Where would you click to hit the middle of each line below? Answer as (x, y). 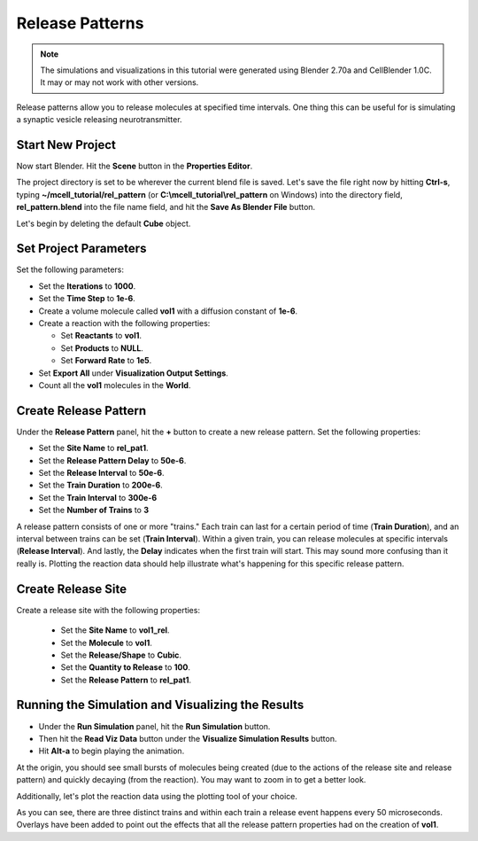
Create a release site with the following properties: (108, 610)
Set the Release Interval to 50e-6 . (101, 473)
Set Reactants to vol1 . (101, 336)
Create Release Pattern (81, 411)
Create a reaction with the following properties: (124, 323)
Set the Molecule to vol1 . (106, 642)
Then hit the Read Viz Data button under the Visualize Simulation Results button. (188, 738)
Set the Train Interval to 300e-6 (98, 497)
